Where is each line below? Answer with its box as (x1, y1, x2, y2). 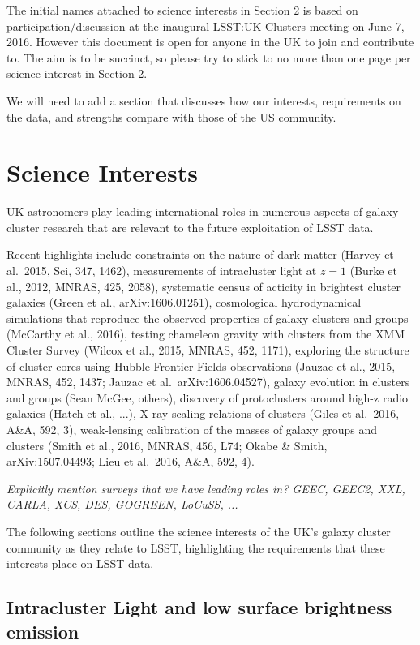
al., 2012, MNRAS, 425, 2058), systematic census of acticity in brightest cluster (6, 277, 401, 295)
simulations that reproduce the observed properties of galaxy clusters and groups (6, 309, 409, 326)
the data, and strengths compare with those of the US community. (6, 108, 336, 125)
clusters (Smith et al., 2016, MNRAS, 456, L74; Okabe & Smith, (6, 436, 328, 454)
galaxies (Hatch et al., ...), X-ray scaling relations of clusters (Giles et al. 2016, (6, 405, 400, 422)
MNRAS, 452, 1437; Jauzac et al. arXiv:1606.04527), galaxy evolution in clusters (6, 373, 410, 390)
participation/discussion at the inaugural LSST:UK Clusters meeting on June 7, (6, 17, 405, 34)
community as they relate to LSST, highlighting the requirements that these (6, 539, 385, 556)
